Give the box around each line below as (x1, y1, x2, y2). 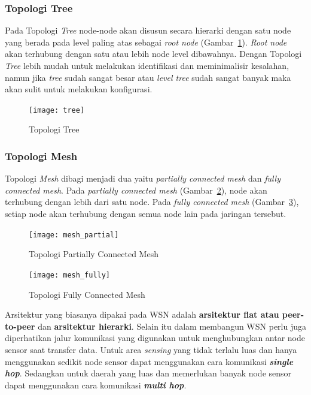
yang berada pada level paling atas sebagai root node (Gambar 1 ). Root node (5, 35, 287, 48)
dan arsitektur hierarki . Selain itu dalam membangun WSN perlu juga (38, 319, 306, 332)
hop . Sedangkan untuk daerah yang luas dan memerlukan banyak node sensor (5, 367, 292, 379)
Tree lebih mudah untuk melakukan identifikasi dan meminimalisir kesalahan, (5, 59, 289, 71)
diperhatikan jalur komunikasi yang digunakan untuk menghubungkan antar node (5, 331, 305, 344)
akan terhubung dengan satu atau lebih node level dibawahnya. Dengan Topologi (5, 47, 302, 60)
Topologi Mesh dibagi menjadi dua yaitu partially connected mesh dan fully (5, 172, 280, 185)
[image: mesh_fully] (29, 270, 111, 279)
